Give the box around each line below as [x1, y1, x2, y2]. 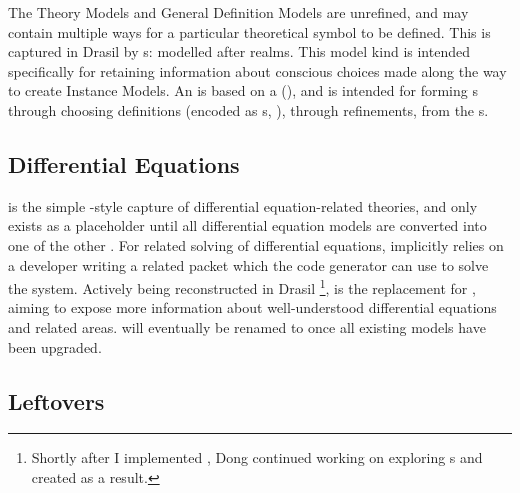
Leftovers [8, 385, 105, 416]
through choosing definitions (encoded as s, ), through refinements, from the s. [8, 99, 489, 120]
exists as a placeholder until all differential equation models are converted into [8, 215, 487, 236]
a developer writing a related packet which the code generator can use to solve [8, 254, 489, 275]
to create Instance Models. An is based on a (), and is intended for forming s [8, 80, 478, 101]
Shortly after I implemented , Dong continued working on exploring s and [31, 447, 483, 468]
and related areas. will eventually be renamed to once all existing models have [8, 316, 486, 337]
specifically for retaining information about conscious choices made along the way [8, 60, 507, 81]
